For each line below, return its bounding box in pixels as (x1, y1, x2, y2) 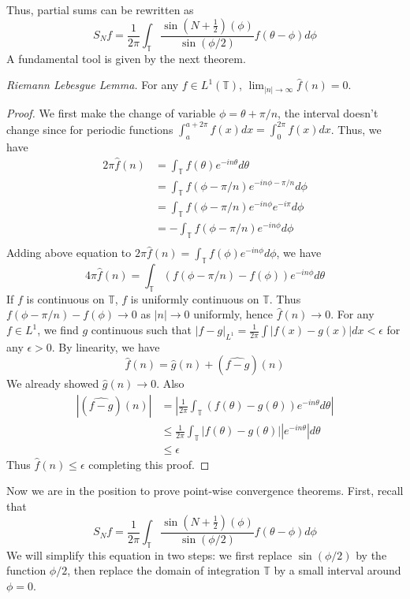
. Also (156, 375, 184, 392)
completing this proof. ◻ (88, 456, 210, 472)
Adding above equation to (6, 244, 132, 261)
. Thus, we (330, 121, 382, 137)
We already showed (6, 375, 99, 392)
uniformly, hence (193, 306, 273, 322)
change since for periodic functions (6, 121, 173, 137)
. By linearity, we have (51, 338, 160, 355)
